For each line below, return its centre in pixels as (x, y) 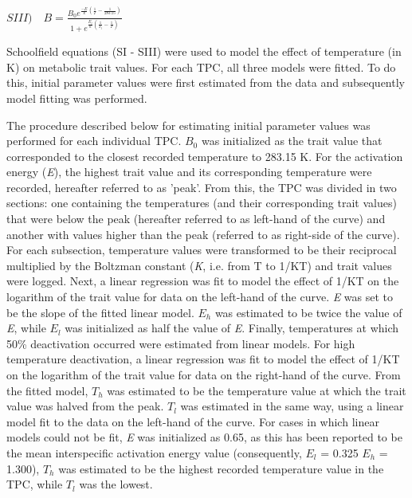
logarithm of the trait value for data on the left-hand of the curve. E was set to (200, 297)
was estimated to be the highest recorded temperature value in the (221, 468)
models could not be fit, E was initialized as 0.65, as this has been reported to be (204, 437)
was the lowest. (116, 484)
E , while (26, 328)
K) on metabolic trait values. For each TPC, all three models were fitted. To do (201, 67)
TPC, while (35, 484)
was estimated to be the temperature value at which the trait (257, 390)
